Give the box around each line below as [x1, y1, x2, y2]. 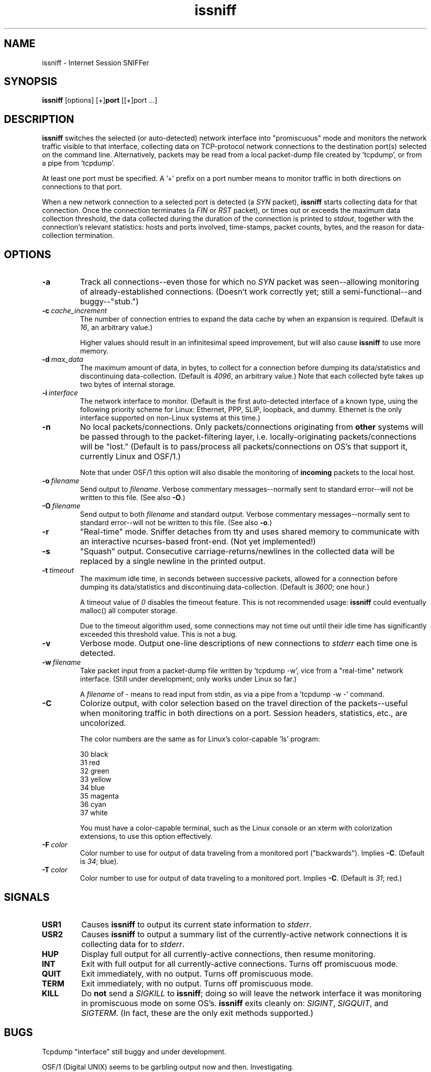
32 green [80, 767, 110, 775]
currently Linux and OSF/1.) [80, 451, 181, 462]
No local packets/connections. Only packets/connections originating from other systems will [80, 422, 424, 432]
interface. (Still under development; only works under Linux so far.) [80, 675, 297, 684]
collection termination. [42, 231, 114, 240]
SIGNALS [4, 891, 50, 903]
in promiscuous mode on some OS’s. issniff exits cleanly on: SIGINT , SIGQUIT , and [81, 998, 388, 1008]
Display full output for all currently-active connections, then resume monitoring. [81, 949, 375, 959]
